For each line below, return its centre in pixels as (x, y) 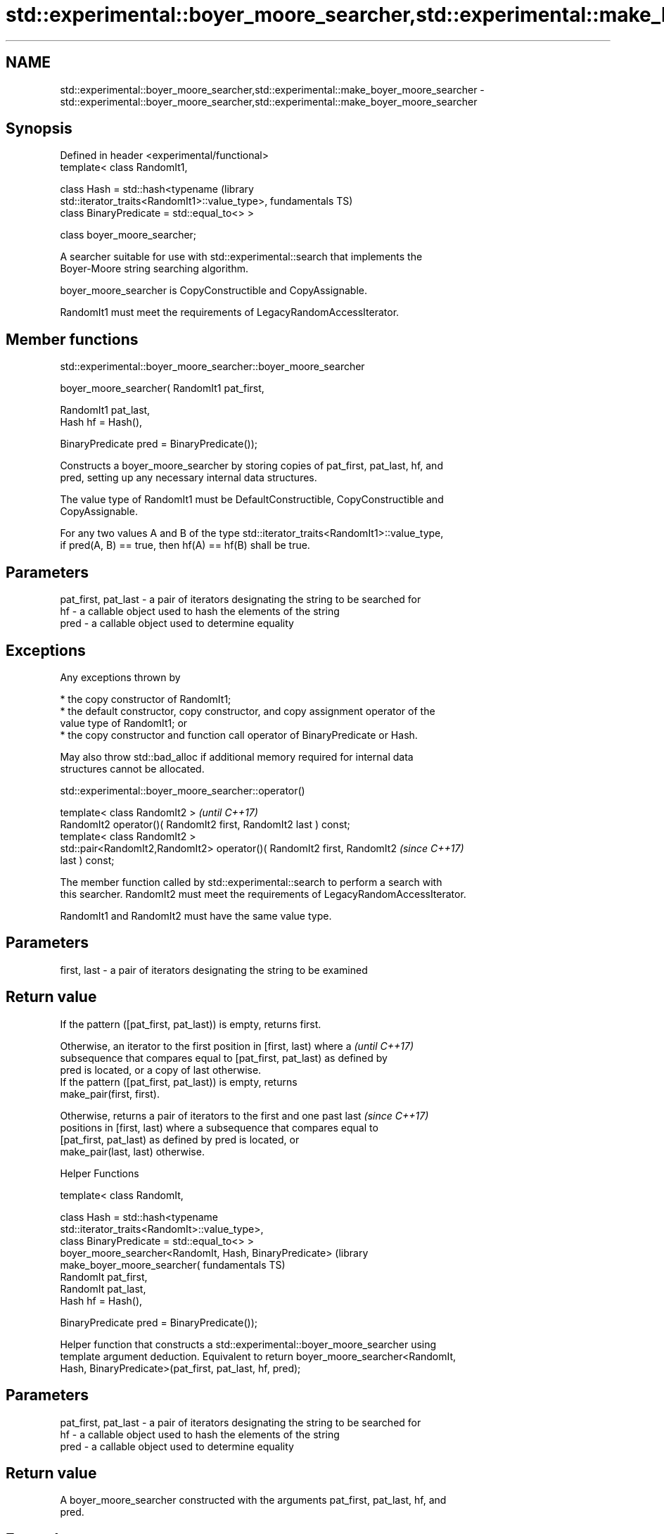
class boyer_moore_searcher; (128, 235)
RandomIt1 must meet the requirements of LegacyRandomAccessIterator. (230, 312)
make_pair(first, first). (110, 1094)
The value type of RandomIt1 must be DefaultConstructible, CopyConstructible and (252, 500)
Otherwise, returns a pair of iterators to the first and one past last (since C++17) (244, 1115)
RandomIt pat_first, (104, 1276)
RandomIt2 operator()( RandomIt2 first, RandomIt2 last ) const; (205, 824)
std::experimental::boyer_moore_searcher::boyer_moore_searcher (212, 367)
